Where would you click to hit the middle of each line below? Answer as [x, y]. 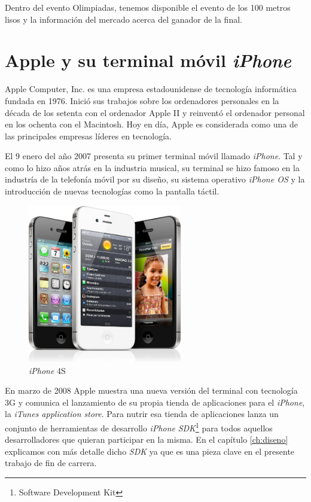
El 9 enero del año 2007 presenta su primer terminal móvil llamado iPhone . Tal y [154, 156]
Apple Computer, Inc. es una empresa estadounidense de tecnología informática [151, 89]
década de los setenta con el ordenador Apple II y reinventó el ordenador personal [155, 112]
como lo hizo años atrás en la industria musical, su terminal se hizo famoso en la [152, 167]
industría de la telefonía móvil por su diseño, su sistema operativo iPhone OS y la [155, 179]
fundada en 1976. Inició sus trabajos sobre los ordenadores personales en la [142, 100]
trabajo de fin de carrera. [51, 463]
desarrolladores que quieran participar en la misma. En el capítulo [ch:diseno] [147, 439]
